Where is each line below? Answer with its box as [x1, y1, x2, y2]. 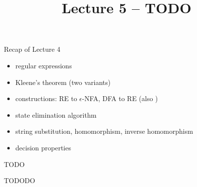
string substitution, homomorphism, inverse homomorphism [15, 126, 193, 136]
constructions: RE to [15, 93, 77, 104]
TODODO [4, 175, 36, 186]
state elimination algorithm [15, 109, 97, 120]
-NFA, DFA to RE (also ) [82, 93, 158, 104]
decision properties [15, 142, 71, 152]
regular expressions [15, 60, 72, 70]
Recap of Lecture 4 [4, 44, 60, 54]
